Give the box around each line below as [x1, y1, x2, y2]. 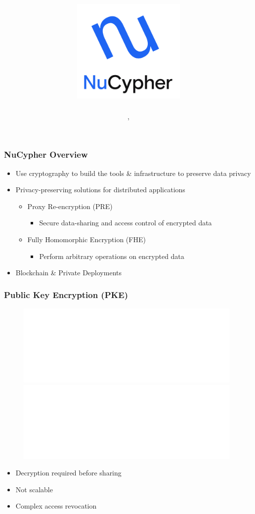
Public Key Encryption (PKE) [4, 288, 128, 300]
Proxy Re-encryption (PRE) [27, 201, 113, 211]
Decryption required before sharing [15, 468, 122, 478]
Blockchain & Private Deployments [15, 267, 122, 278]
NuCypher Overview [4, 148, 88, 161]
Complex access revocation [15, 501, 97, 511]
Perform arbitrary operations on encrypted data [39, 251, 184, 261]
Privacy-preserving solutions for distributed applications [15, 184, 185, 195]
